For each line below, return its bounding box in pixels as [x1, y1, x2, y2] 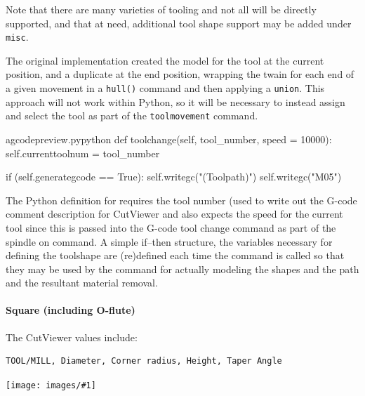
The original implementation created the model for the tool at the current [6, 53, 324, 67]
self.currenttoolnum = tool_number [6, 145, 160, 160]
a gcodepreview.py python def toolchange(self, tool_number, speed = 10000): [6, 131, 332, 146]
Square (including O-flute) [6, 303, 135, 317]
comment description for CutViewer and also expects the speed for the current [6, 206, 343, 221]
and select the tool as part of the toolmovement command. [6, 108, 258, 123]
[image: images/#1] [6, 380, 96, 390]
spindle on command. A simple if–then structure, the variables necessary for [6, 234, 333, 249]
